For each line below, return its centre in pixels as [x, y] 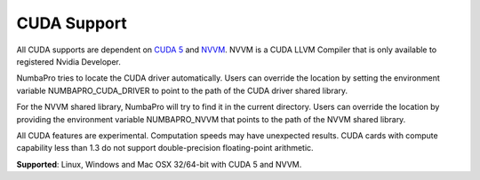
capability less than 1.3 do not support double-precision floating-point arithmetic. [165, 148]
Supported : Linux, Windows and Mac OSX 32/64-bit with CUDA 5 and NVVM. [159, 164]
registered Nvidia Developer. [69, 61]
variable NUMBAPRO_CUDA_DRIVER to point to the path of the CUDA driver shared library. [182, 90]
